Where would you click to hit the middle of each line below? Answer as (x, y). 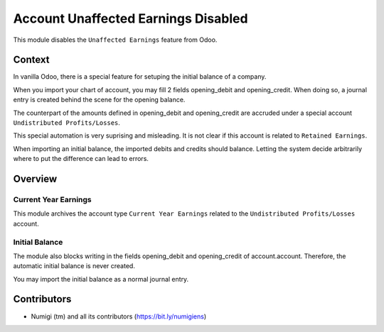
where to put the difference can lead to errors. (81, 159)
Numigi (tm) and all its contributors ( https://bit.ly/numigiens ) (119, 316)
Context (31, 60)
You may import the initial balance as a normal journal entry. (101, 279)
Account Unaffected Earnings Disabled (130, 18)
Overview (35, 179)
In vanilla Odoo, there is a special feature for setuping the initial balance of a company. (140, 77)
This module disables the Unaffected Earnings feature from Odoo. (115, 40)
